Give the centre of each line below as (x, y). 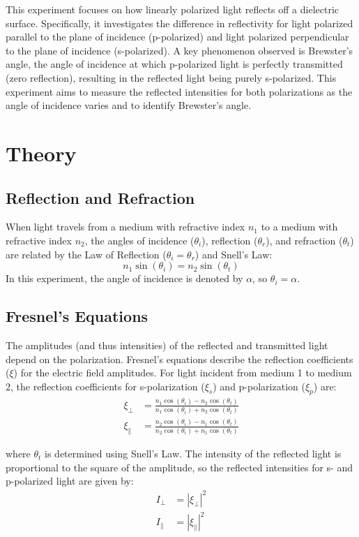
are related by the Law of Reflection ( (86, 254)
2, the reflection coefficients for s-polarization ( (105, 386)
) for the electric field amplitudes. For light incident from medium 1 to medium (183, 373)
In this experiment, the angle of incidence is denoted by (124, 278)
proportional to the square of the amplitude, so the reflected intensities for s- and (179, 467)
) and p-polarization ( (259, 386)
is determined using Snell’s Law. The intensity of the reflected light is (193, 454)
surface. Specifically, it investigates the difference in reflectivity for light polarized (179, 23)
